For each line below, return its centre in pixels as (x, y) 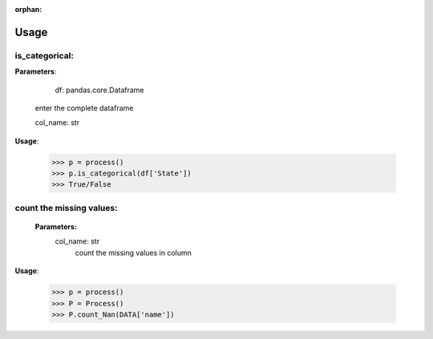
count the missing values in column (134, 252)
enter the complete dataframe (84, 107)
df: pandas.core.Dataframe (99, 90)
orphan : (28, 9)
